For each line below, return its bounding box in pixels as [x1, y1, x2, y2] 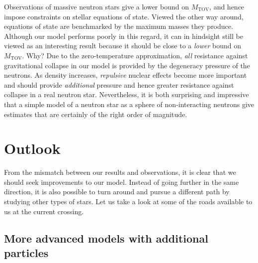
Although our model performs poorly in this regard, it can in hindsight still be [4, 30, 243, 41]
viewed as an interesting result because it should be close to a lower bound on [4, 40, 242, 51]
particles [4, 245, 49, 260]
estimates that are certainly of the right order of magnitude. [4, 109, 187, 119]
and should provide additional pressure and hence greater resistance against [4, 79, 234, 90]
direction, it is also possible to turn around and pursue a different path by [4, 186, 230, 197]
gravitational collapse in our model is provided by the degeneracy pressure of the [4, 60, 250, 70]
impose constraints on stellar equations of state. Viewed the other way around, [4, 11, 244, 21]
